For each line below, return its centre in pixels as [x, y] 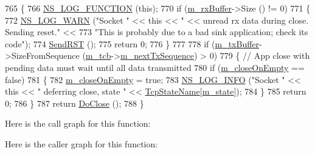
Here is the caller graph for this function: [81, 143]
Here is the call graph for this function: [78, 123]
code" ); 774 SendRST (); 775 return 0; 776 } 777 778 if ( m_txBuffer [132, 43]
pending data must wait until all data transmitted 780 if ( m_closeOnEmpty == [155, 67]
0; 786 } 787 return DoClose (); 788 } [74, 103]
